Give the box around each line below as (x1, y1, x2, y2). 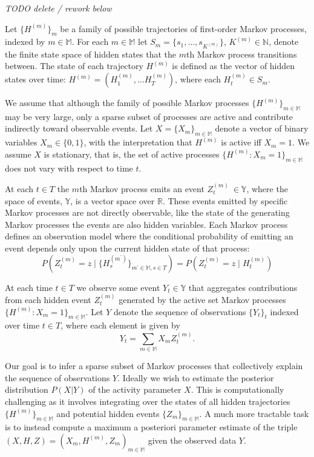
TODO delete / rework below (5, 2, 112, 14)
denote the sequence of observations (114, 305, 246, 318)
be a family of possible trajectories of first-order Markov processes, (60, 22, 307, 35)
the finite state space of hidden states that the (5, 47, 177, 60)
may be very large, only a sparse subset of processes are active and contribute (5, 110, 293, 122)
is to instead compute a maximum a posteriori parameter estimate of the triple (5, 421, 298, 433)
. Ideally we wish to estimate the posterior (117, 371, 274, 384)
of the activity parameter (88, 383, 182, 396)
